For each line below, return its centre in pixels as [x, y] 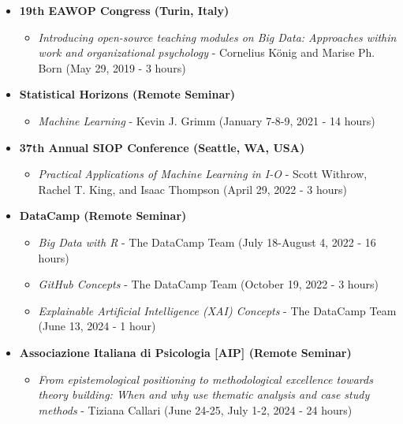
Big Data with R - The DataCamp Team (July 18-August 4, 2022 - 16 [207, 242]
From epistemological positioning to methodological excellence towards [205, 379]
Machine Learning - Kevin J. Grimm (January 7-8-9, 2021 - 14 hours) [207, 120]
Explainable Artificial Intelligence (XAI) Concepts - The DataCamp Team [217, 310]
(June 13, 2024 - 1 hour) [97, 326]
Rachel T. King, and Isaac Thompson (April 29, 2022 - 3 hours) [192, 189]
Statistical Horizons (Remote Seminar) [127, 94]
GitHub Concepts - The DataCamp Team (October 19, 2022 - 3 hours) [208, 284]
